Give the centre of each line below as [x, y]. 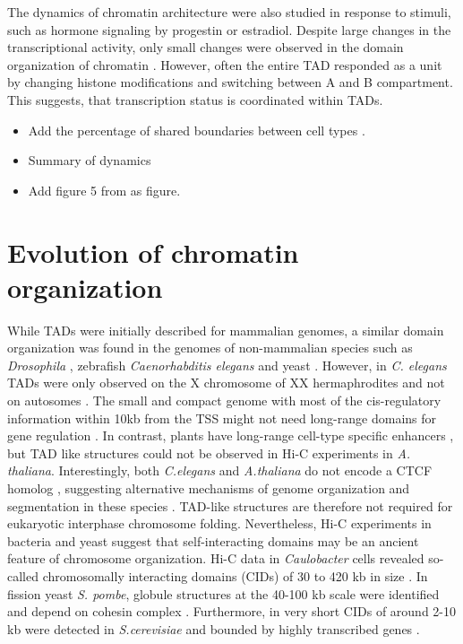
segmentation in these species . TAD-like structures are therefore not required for [230, 505]
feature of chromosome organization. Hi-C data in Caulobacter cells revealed [216, 558]
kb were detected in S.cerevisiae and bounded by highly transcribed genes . [214, 628]
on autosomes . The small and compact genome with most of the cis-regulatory [224, 400]
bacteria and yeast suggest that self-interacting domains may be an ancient [213, 540]
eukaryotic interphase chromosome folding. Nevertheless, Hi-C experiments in [219, 523]
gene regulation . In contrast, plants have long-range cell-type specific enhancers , [231, 435]
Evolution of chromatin [153, 252]
